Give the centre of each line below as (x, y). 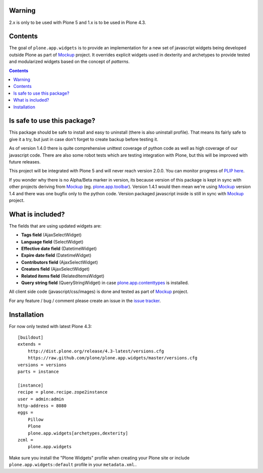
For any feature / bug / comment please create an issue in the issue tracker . (85, 301)
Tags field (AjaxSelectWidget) (51, 235)
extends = (29, 344)
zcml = (26, 440)
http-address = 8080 (42, 406)
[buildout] (31, 338)
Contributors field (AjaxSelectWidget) (60, 262)
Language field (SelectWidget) (52, 242)
